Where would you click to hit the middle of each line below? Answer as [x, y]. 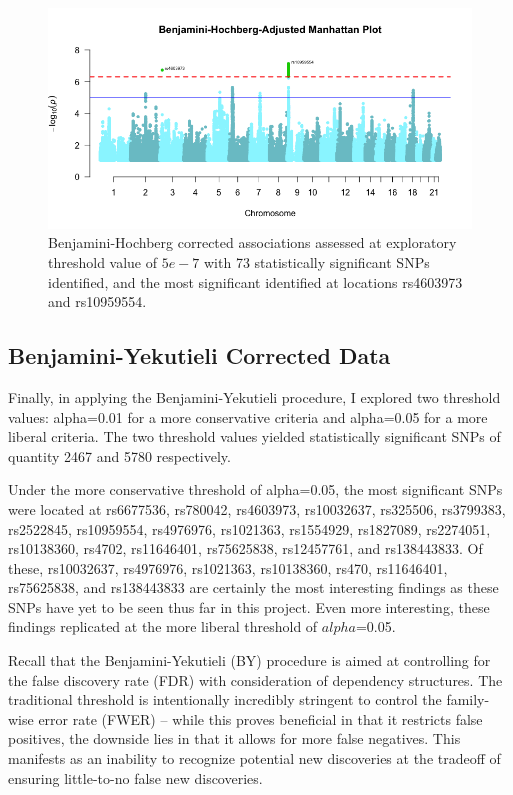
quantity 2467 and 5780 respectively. [119, 455]
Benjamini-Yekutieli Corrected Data [199, 355]
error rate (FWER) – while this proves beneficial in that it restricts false [260, 718]
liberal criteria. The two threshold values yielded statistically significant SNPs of [254, 436]
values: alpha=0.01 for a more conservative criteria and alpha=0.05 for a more [248, 416]
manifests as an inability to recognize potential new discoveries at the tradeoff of [254, 758]
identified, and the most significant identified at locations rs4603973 [255, 281]
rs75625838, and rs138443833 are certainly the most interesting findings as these [253, 587]
